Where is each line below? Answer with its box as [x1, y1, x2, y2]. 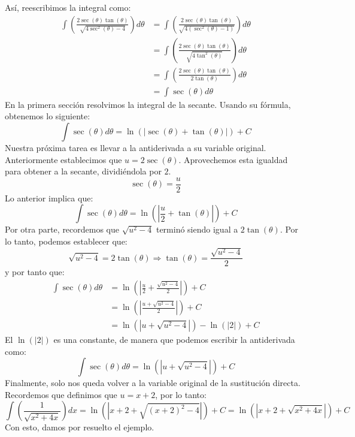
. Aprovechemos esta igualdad [178, 153, 288, 165]
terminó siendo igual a [156, 223, 238, 236]
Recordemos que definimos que [5, 388, 117, 400]
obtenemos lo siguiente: [5, 110, 90, 122]
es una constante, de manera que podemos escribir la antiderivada [53, 333, 295, 346]
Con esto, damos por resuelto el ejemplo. [5, 421, 154, 433]
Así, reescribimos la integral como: [5, 1, 131, 13]
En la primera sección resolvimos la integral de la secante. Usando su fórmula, [5, 98, 291, 110]
